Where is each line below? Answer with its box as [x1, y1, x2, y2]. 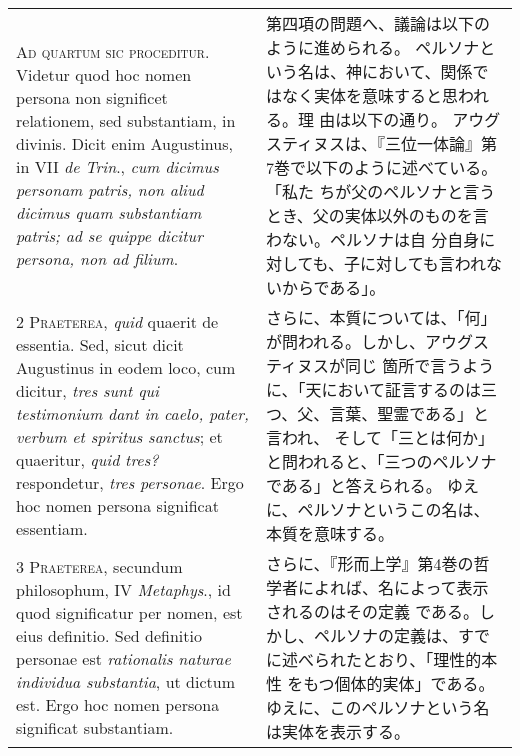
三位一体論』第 [384, 132, 497, 155]
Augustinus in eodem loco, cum [16, 356, 236, 379]
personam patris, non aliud [16, 178, 204, 201]
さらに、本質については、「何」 [265, 306, 497, 329]
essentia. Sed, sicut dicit [16, 333, 184, 356]
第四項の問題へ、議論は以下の [265, 12, 490, 35]
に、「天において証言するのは [265, 378, 481, 401]
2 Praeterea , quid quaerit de [16, 310, 219, 333]
